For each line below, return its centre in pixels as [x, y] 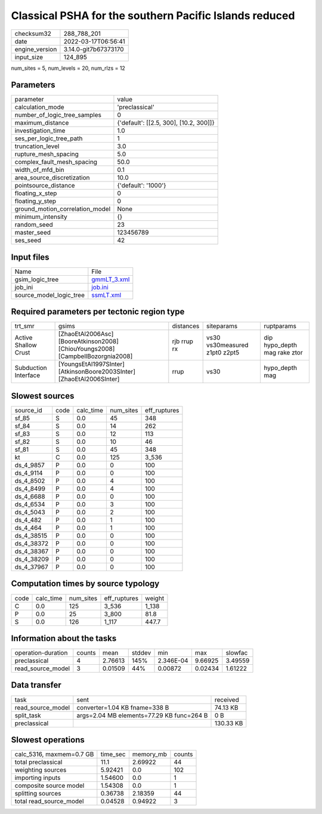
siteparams [222, 326]
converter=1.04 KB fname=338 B [123, 707]
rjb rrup [182, 341]
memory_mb [149, 754]
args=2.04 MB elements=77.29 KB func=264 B [142, 715]
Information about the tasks [64, 638]
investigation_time [40, 131]
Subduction [31, 368]
